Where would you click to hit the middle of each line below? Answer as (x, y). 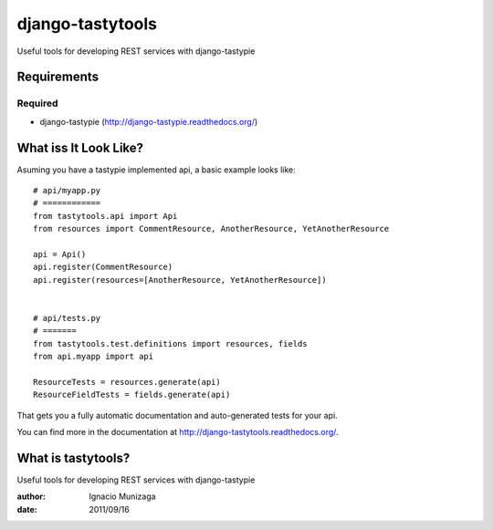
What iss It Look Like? (80, 147)
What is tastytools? (73, 457)
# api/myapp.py (67, 190)
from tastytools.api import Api (105, 216)
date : (27, 509)
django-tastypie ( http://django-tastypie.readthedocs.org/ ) (149, 121)
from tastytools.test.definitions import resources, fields (170, 343)
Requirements (58, 77)
